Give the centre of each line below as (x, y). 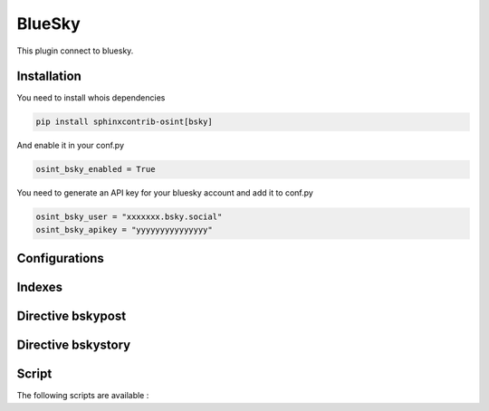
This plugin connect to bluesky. (75, 51)
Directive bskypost (72, 316)
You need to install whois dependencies (91, 98)
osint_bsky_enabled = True (96, 169)
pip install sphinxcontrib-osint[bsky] (124, 122)
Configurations (60, 258)
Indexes (40, 287)
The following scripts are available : (83, 396)
